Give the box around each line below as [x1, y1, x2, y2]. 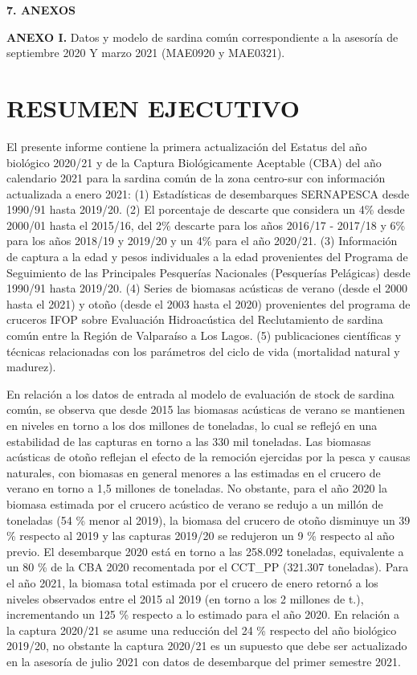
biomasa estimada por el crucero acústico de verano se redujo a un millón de [6, 495, 383, 512]
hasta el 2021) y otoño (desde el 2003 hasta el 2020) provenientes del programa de [6, 295, 411, 312]
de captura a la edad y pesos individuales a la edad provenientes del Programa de [6, 248, 408, 265]
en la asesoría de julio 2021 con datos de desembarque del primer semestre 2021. [6, 652, 401, 669]
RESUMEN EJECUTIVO [6, 91, 300, 124]
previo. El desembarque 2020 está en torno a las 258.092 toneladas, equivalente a [6, 542, 404, 559]
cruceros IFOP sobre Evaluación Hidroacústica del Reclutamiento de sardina [6, 311, 383, 328]
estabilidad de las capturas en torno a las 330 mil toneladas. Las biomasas [6, 432, 371, 449]
